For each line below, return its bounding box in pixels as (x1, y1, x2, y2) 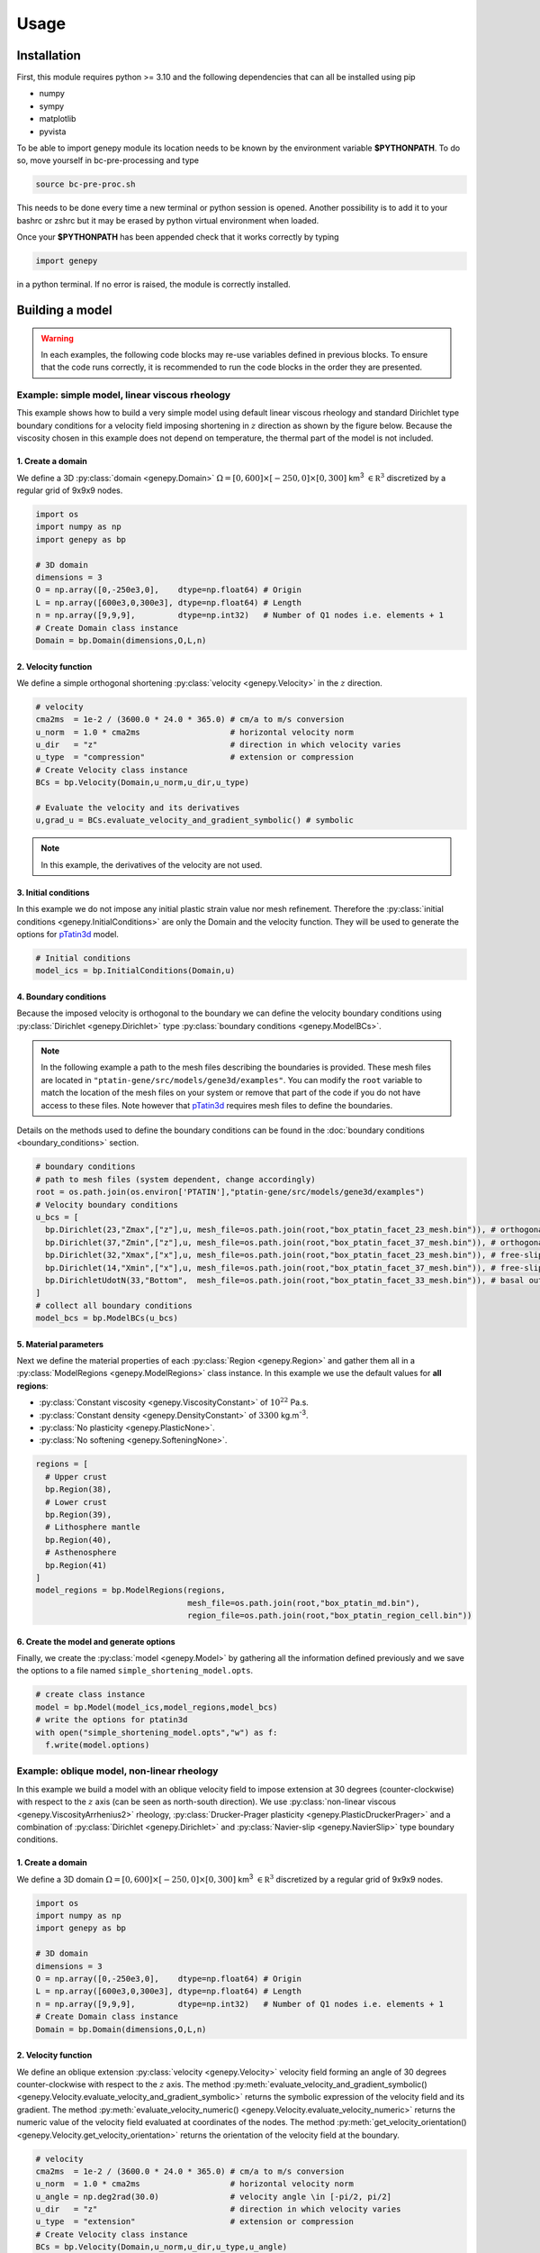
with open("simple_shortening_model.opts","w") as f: (35, 1727, 278, 1738)
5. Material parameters (16, 1338, 103, 1349)
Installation (16, 48, 81, 63)
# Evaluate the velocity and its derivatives (35, 803, 240, 813)
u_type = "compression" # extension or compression (35, 753, 355, 762)
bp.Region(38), (45, 1484, 112, 1495)
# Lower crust (45, 1497, 108, 1507)
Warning (40, 333, 74, 343)
